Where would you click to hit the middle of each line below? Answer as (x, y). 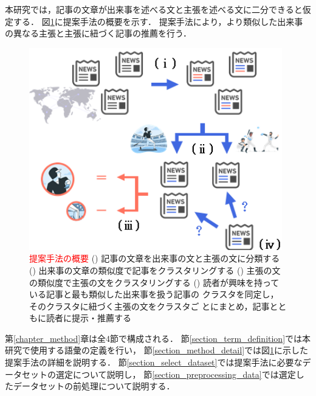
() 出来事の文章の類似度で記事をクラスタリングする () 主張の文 (155, 270)
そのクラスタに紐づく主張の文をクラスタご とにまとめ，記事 (149, 306)
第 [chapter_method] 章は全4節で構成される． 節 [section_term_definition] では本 (158, 338)
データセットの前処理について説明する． (94, 386)
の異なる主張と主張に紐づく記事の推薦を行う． (98, 33)
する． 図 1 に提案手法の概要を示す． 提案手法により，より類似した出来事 (158, 21)
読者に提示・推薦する (88, 318)
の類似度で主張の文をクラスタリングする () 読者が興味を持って (154, 282)
